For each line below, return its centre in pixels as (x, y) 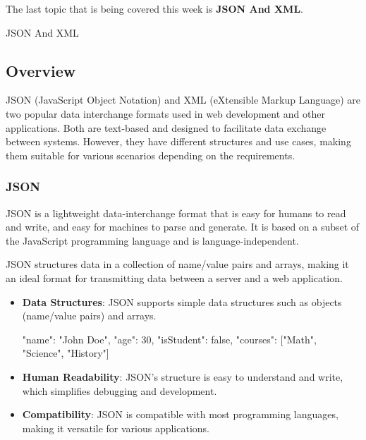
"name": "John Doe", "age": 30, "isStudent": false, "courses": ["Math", (169, 339)
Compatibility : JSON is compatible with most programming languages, (180, 414)
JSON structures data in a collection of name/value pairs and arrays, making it (177, 264)
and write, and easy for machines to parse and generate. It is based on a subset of (183, 227)
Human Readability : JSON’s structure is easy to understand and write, (183, 376)
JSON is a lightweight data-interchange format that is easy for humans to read (176, 213)
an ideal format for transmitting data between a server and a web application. (174, 277)
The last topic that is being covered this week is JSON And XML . (154, 8)
